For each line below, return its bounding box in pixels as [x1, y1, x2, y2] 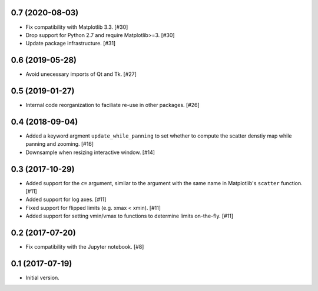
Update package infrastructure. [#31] [25, 40, 116, 47]
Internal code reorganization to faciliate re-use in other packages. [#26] [25, 102, 200, 109]
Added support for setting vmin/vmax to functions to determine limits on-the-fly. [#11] [25, 212, 234, 220]
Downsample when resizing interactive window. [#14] [25, 149, 155, 156]
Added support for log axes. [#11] [25, 196, 107, 203]
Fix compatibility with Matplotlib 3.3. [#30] [25, 24, 128, 31]
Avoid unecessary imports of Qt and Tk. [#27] [25, 71, 137, 78]
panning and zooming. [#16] [25, 141, 94, 148]
